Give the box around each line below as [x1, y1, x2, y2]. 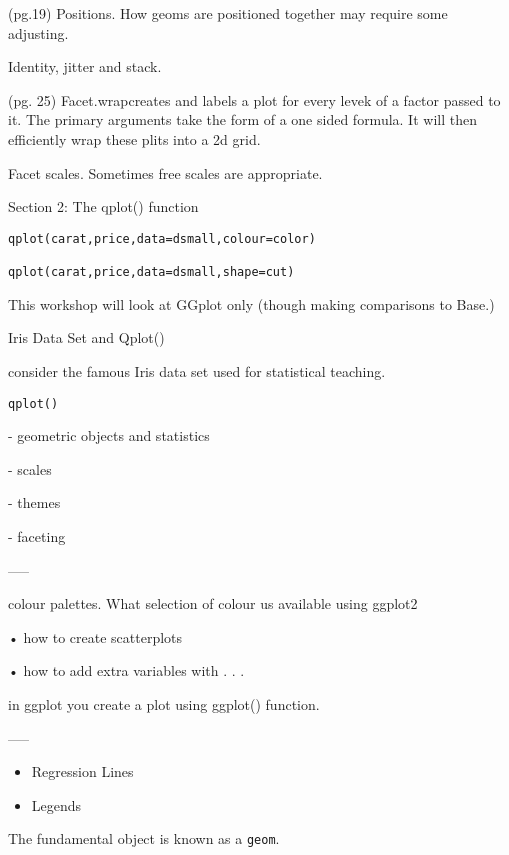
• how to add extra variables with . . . [8, 660, 245, 681]
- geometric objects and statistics [8, 425, 210, 446]
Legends [31, 794, 82, 815]
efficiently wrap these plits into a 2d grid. [8, 128, 261, 149]
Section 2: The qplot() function [8, 196, 199, 217]
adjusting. [8, 22, 69, 43]
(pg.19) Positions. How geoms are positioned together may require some [8, 3, 448, 23]
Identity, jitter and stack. [8, 56, 162, 77]
